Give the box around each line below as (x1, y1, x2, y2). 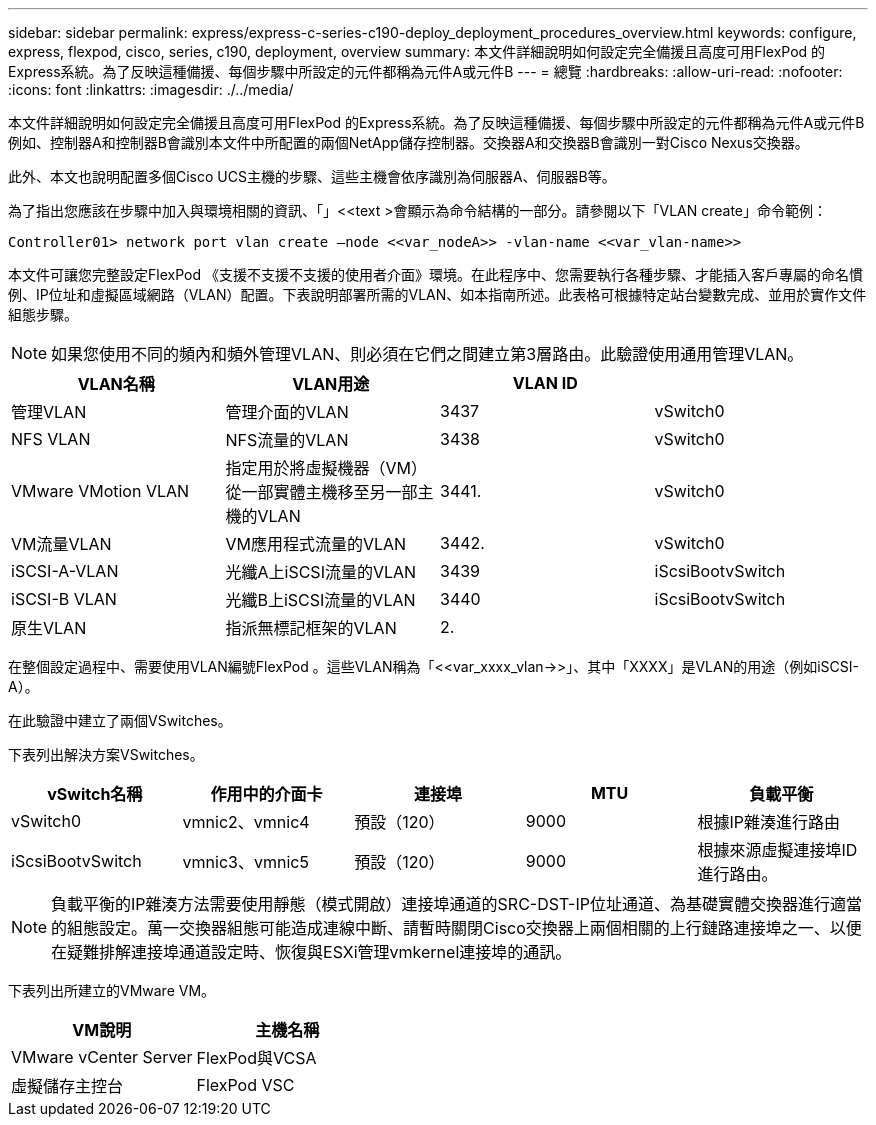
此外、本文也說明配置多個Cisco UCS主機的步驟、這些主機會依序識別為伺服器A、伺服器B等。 (8, 168, 616, 185)
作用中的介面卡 (210, 784, 323, 804)
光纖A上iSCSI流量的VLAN (225, 562, 417, 582)
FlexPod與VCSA (196, 1048, 317, 1068)
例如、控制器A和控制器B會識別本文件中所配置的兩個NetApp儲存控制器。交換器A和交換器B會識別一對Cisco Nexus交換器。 (8, 134, 809, 151)
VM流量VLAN (11, 534, 112, 554)
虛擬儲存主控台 (11, 1076, 124, 1096)
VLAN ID (512, 373, 578, 393)
